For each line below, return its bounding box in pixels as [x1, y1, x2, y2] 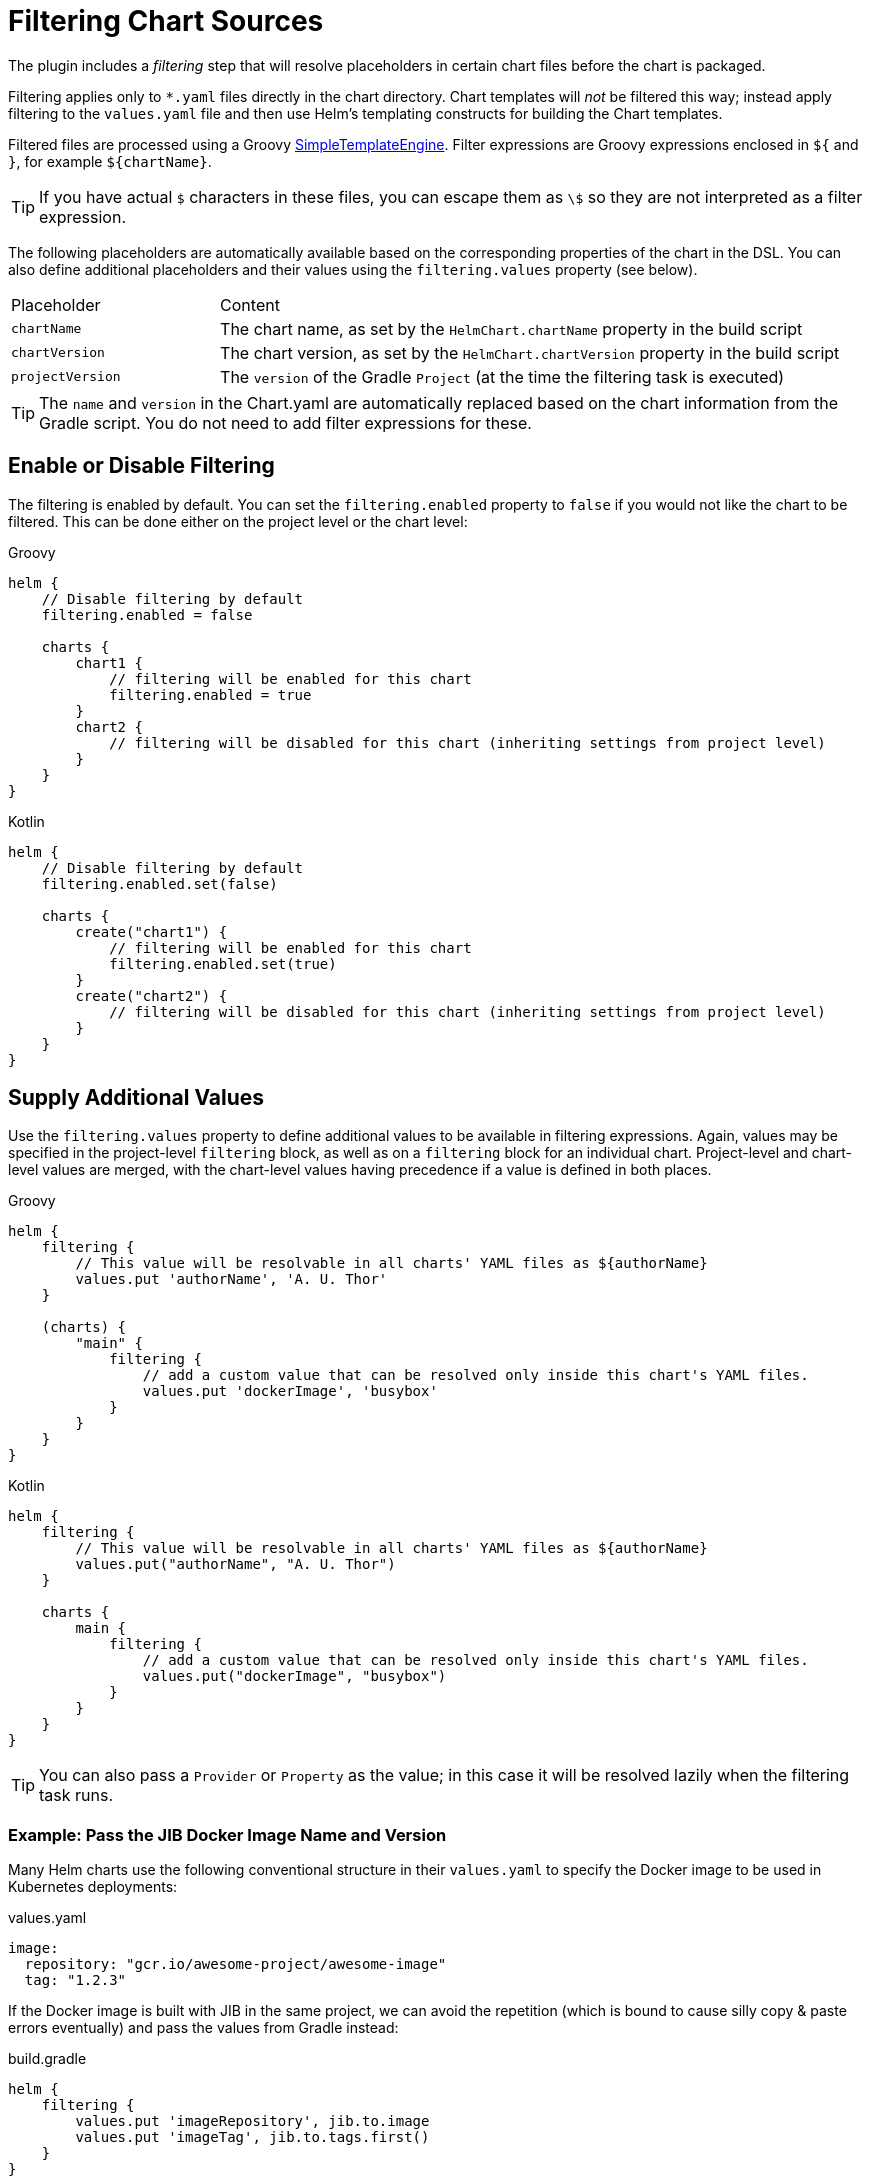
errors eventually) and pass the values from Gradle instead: [8, 2019, 399, 2037]
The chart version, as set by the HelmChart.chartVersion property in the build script [220, 342, 840, 363]
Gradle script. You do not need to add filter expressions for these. [39, 412, 532, 433]
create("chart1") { [75, 923, 228, 940]
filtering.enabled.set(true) [109, 955, 337, 972]
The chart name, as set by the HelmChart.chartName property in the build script [220, 318, 803, 339]
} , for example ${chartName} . [8, 152, 212, 170]
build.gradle [8, 2050, 87, 2068]
